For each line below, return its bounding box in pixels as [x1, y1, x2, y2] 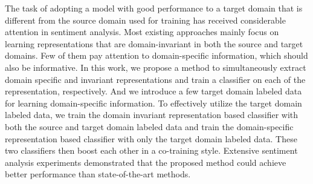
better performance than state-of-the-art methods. [5, 168, 191, 180]
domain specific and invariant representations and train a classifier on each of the [5, 73, 306, 85]
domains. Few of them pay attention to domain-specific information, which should [5, 49, 308, 62]
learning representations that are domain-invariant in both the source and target [5, 37, 303, 50]
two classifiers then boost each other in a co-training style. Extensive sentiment [5, 144, 298, 157]
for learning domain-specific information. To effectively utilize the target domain [5, 96, 302, 109]
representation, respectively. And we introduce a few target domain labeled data [5, 85, 302, 97]
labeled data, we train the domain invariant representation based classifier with [5, 108, 298, 121]
